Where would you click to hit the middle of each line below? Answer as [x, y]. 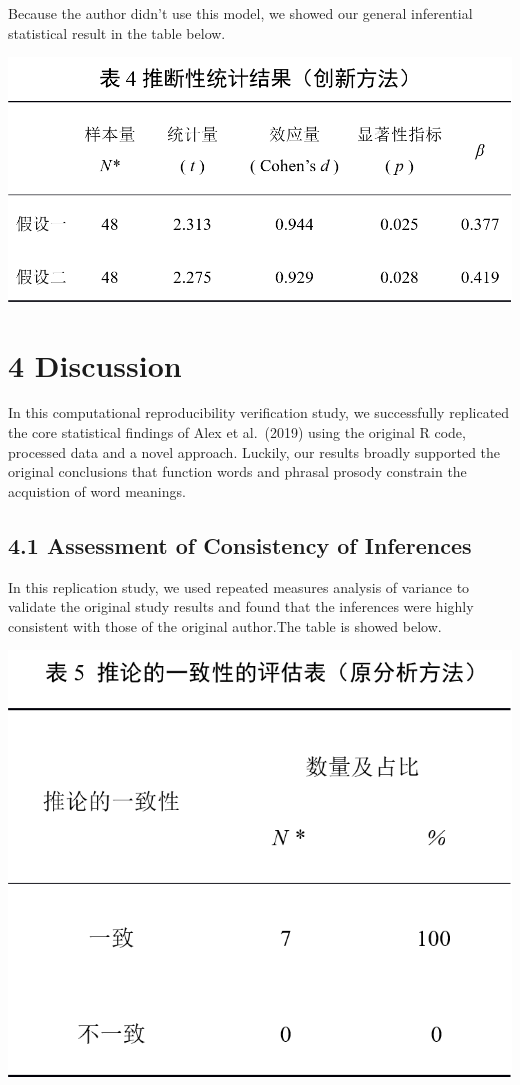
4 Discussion [95, 364]
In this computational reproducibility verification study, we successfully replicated [259, 412]
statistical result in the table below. [117, 32]
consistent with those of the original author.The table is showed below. [225, 625]
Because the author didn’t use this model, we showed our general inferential [240, 13]
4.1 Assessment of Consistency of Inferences [240, 544]
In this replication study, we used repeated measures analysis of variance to [239, 586]
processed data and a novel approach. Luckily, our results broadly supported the [254, 451]
